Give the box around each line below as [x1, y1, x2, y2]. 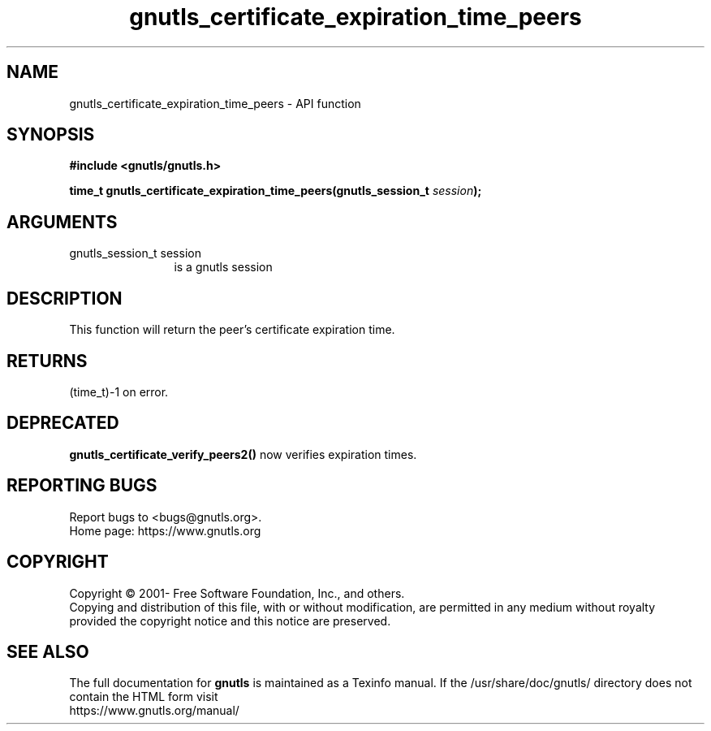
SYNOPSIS [6, 124, 95, 145]
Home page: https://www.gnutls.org [69, 523, 261, 538]
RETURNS [6, 350, 88, 371]
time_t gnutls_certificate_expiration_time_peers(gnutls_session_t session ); [69, 184, 482, 198]
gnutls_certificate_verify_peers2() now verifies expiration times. [69, 447, 417, 461]
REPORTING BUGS [6, 475, 157, 496]
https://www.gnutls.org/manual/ [69, 703, 239, 718]
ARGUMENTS [6, 211, 118, 232]
